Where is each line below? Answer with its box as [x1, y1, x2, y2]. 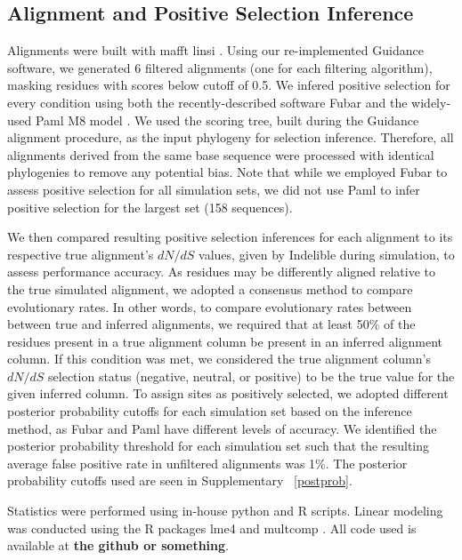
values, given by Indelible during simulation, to [199, 244, 455, 263]
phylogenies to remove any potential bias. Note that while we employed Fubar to [7, 163, 448, 181]
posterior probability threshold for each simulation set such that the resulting [7, 436, 430, 455]
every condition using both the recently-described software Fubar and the [7, 92, 408, 111]
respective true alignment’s [7, 244, 154, 263]
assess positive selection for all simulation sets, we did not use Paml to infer [7, 180, 420, 198]
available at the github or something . [7, 536, 229, 555]
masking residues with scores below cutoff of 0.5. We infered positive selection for [7, 76, 450, 94]
